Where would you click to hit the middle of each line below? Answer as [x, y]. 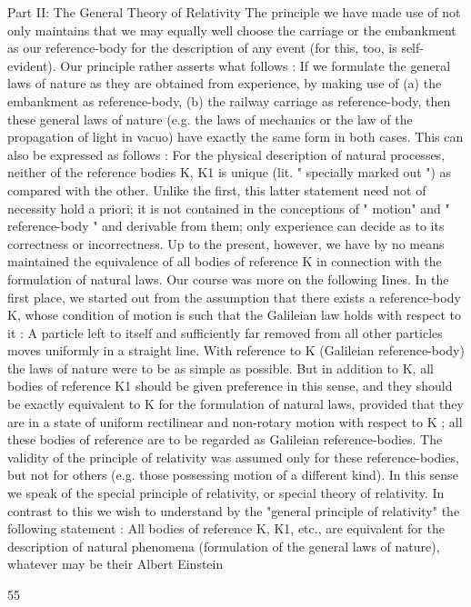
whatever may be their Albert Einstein [115, 564]
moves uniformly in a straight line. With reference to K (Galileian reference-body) [236, 350]
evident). [32, 65]
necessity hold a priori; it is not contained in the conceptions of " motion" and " [229, 208]
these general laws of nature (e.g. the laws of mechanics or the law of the [210, 119]
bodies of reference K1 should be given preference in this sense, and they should [230, 386]
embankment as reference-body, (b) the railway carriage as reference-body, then [229, 100]
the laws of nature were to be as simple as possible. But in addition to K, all [220, 368]
